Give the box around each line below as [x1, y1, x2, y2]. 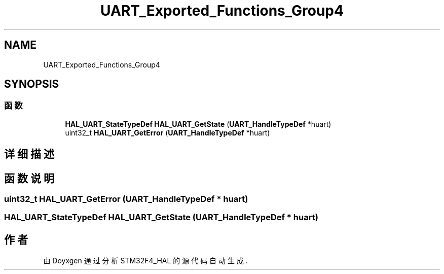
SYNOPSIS [4, 78, 59, 91]
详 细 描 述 [4, 148, 54, 161]
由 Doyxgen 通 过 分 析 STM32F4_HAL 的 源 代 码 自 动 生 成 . [43, 256, 248, 265]
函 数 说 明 [4, 172, 54, 185]
